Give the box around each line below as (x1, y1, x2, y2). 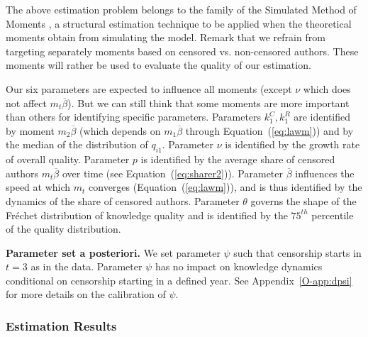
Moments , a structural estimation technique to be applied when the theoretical (6, 16, 352, 31)
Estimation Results (6, 317, 117, 334)
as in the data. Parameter (30, 259, 143, 274)
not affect (6, 95, 47, 110)
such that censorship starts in (233, 245, 362, 260)
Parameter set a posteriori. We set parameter (6, 245, 221, 260)
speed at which (6, 179, 71, 194)
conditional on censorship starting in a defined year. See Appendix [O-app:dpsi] (6, 272, 352, 287)
